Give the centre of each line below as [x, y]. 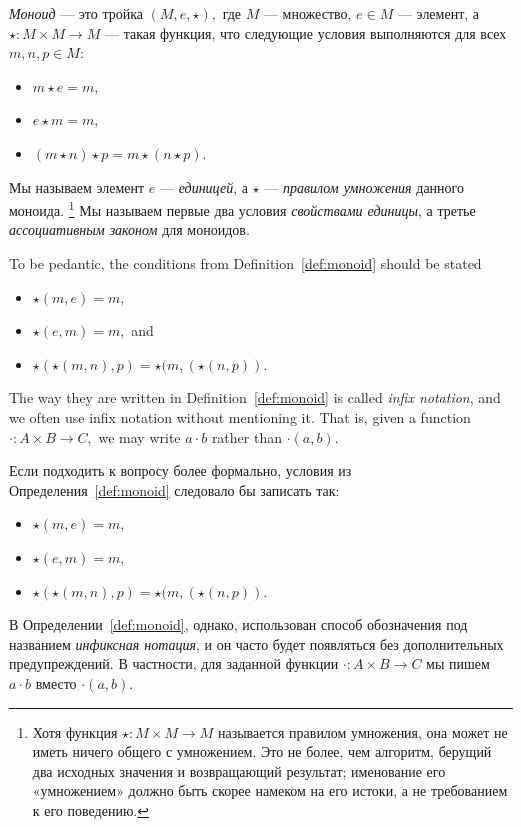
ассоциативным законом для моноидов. [129, 229]
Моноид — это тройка [76, 13]
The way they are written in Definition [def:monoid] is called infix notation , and [255, 397]
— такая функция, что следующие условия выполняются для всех [305, 32]
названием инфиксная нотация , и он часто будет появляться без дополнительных [256, 643]
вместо [56, 682]
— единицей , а [204, 186]
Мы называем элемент [77, 186]
